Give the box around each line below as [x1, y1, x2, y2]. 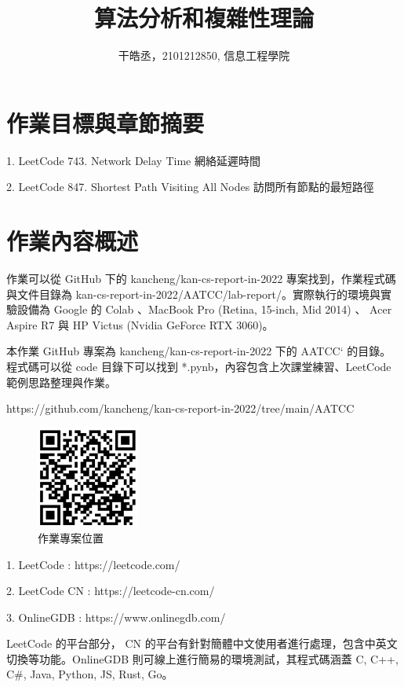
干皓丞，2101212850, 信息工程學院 [118, 47, 290, 64]
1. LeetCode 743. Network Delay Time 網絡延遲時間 [6, 152, 260, 168]
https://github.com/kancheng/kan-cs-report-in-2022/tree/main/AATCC [6, 400, 355, 417]
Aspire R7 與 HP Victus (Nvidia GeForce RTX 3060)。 [6, 316, 274, 332]
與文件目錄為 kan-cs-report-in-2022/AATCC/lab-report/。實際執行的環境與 [6, 285, 381, 302]
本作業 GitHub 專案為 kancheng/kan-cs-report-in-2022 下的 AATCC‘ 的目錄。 [6, 343, 391, 359]
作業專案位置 [38, 529, 104, 546]
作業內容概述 [6, 225, 139, 257]
